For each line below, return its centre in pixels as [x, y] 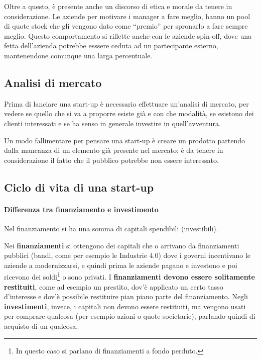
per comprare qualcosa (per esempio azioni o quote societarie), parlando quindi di [130, 316]
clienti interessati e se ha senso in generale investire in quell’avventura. [112, 123]
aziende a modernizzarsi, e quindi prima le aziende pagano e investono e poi [121, 265]
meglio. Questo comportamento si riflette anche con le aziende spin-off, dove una [128, 35]
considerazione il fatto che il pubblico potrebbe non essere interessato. [111, 160]
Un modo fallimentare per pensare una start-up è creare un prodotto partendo [125, 140]
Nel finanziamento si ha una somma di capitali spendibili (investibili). [111, 228]
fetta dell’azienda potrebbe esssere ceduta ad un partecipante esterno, [111, 46]
